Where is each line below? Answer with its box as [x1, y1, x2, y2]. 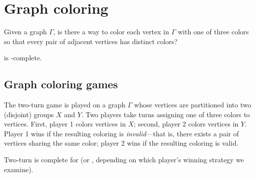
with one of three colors [177, 26, 249, 37]
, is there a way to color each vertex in [53, 26, 169, 37]
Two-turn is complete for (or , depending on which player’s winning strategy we [4, 154, 244, 165]
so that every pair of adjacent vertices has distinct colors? [4, 36, 178, 46]
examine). [4, 164, 33, 174]
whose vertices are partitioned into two [134, 100, 251, 110]
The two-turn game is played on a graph [4, 100, 126, 110]
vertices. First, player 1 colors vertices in [4, 119, 126, 129]
